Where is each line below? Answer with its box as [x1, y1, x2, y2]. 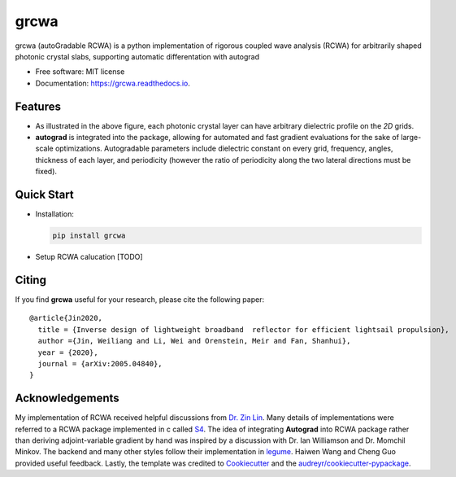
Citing [15, 273, 46, 287]
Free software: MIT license [35, 67, 125, 77]
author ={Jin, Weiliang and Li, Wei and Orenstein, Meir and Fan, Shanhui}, [37, 336, 351, 346]
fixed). [35, 167, 57, 177]
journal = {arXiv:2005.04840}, [37, 359, 163, 368]
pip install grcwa [52, 231, 126, 240]
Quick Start [15, 188, 74, 201]
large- [401, 133, 422, 142]
